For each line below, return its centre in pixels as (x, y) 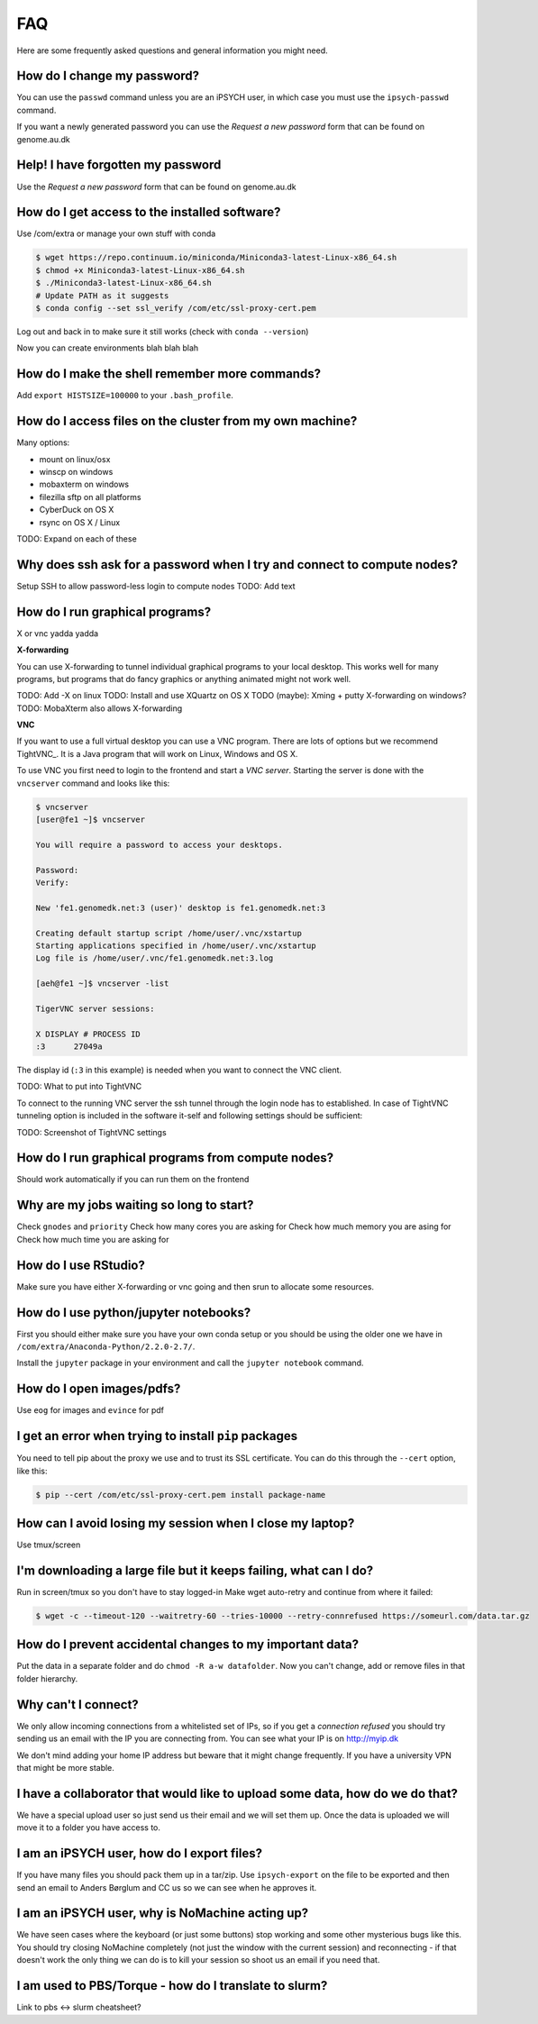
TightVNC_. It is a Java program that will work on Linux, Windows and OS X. (157, 753)
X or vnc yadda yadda (58, 633)
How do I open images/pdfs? (99, 1389)
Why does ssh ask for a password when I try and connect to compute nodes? (237, 565)
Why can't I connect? (78, 1705)
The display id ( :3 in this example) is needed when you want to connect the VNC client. (179, 1070)
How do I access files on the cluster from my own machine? (187, 421)
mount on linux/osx (75, 459)
